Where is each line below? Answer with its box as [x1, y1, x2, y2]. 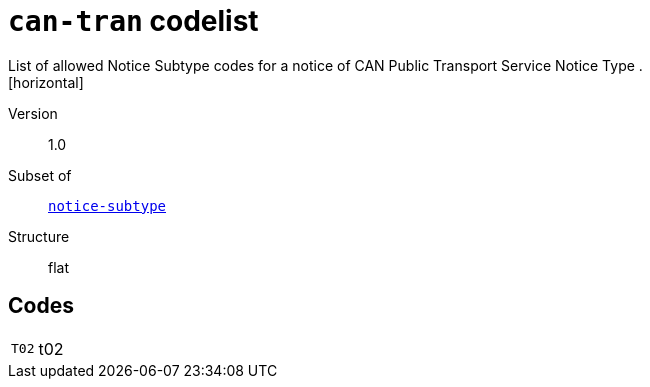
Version [8, 104, 58, 122]
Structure [8, 227, 70, 245]
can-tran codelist [8, 4, 259, 38]
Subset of [8, 166, 72, 184]
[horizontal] [8, 73, 84, 91]
